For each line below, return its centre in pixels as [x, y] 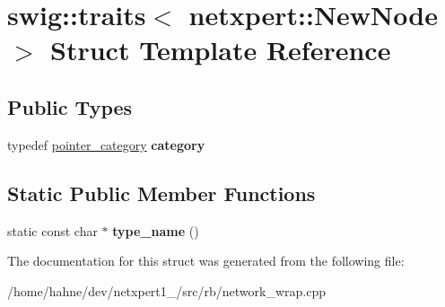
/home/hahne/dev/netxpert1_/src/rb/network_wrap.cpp [166, 290]
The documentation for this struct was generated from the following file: [206, 261]
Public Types [70, 106]
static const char [52, 230]
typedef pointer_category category [106, 144]
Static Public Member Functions [161, 193]
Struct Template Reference [221, 50]
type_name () [156, 230]
